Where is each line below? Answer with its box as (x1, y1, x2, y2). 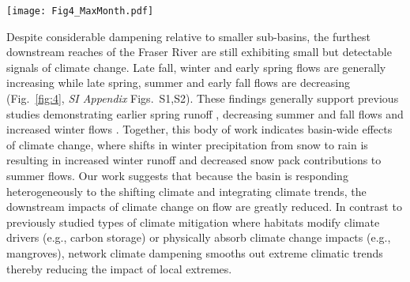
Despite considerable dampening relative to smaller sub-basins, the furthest (6, 28, 371, 44)
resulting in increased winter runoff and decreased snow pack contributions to (6, 152, 382, 168)
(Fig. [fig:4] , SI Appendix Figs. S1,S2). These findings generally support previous (6, 90, 399, 107)
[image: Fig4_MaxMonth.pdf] (6, 6, 154, 17)
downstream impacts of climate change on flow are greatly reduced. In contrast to (6, 198, 402, 215)
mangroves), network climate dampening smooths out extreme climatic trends (6, 244, 383, 261)
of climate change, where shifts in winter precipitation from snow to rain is (6, 136, 368, 152)
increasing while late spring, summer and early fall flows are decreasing (6, 74, 350, 91)
